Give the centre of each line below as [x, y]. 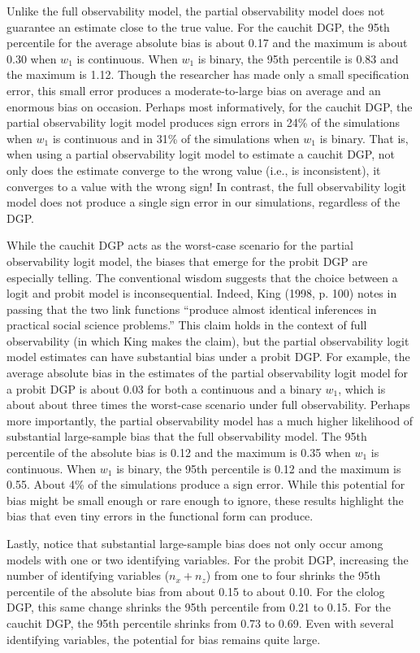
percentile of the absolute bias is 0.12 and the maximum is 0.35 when [179, 453]
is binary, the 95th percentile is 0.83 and [298, 58]
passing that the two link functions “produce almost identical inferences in [192, 309]
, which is [362, 388]
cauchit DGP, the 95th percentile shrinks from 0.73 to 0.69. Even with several [200, 623]
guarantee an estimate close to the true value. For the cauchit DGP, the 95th [198, 26]
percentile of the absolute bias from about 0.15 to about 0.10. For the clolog [196, 591]
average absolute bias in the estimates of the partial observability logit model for [208, 373]
